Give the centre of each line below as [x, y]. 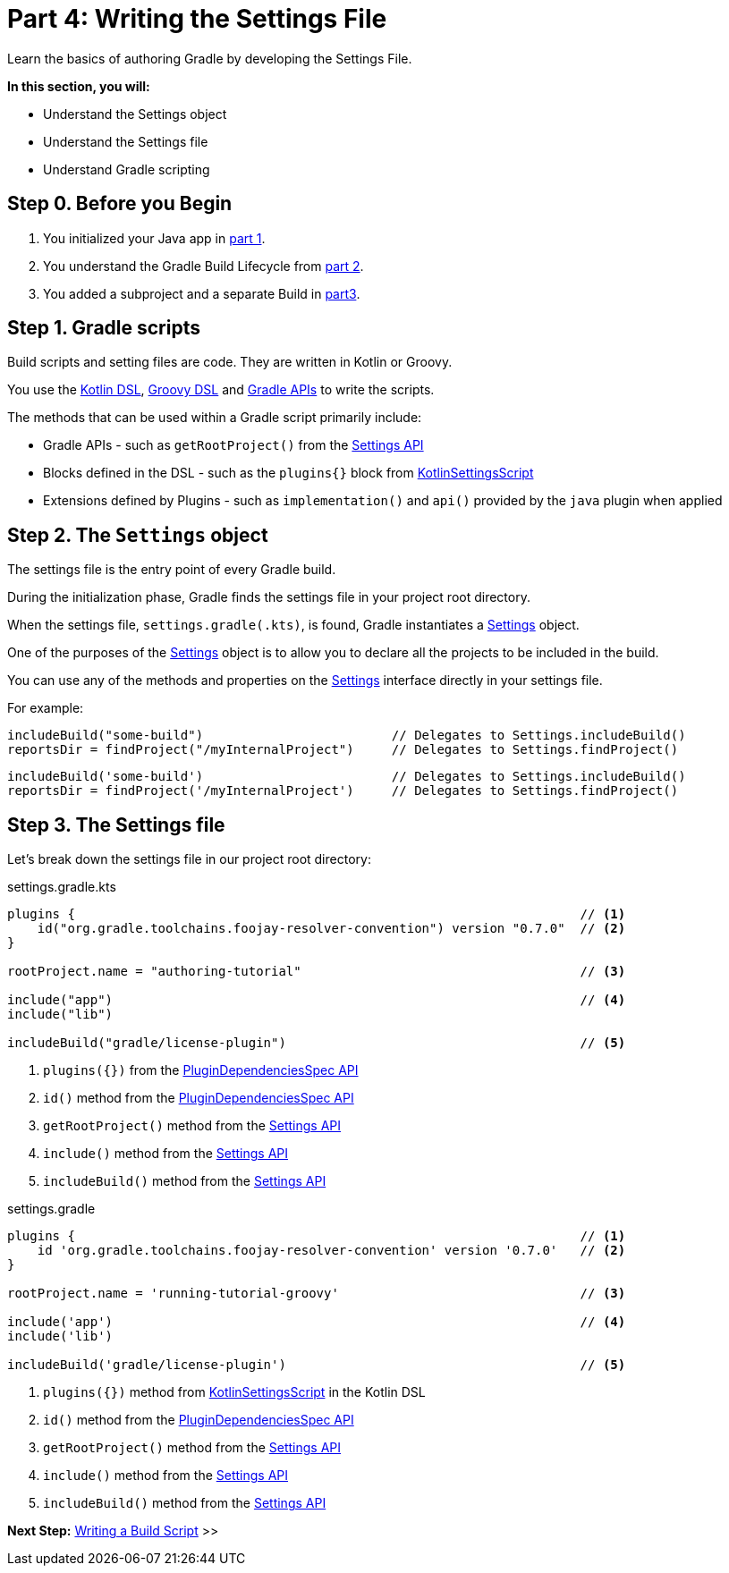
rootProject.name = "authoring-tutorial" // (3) [317, 972]
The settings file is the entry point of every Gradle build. [172, 570]
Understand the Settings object [135, 114]
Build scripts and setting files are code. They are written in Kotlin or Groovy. [230, 362]
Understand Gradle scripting [127, 169]
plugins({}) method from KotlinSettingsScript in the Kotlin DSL [234, 1392]
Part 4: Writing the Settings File [197, 19]
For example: [46, 708]
